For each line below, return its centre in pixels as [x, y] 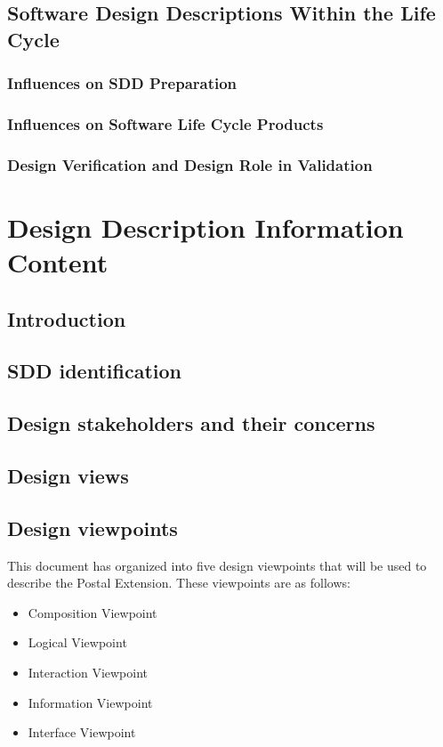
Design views [68, 475]
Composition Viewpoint [93, 612]
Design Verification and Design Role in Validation [190, 164]
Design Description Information [205, 227]
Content [58, 262]
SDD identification [94, 371]
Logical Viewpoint [77, 642]
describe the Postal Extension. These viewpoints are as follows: [179, 583]
